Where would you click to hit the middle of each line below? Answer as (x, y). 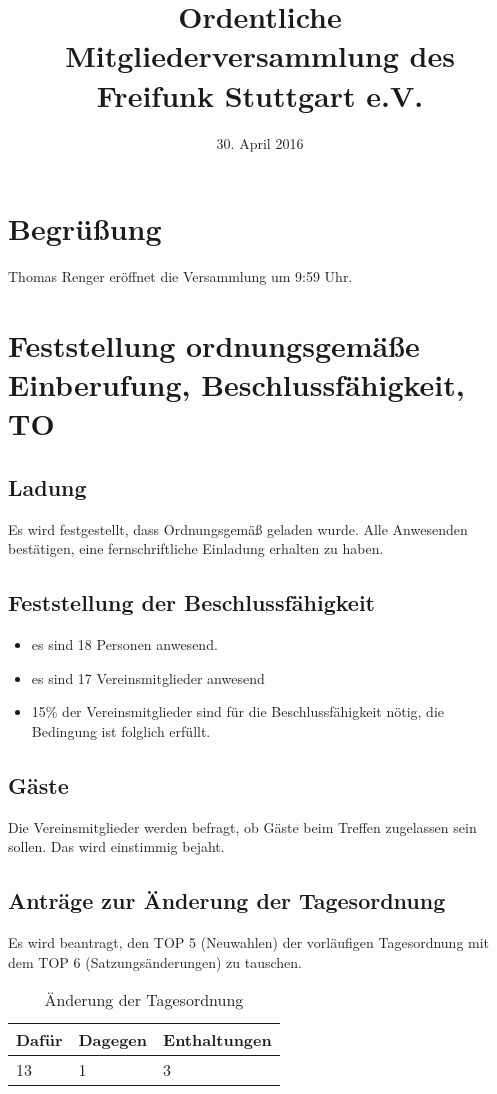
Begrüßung (85, 228)
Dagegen (113, 1040)
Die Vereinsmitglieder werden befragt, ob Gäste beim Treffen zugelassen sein (242, 826)
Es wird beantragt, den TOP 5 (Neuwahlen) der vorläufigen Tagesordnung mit (249, 941)
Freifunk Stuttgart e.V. (260, 94)
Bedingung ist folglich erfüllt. (121, 730)
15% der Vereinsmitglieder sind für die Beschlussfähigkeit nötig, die (237, 711)
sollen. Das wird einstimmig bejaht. (116, 846)
